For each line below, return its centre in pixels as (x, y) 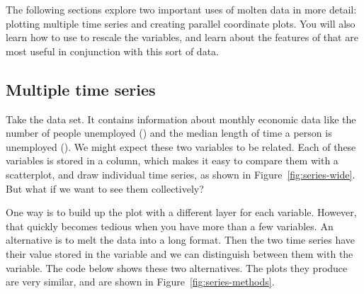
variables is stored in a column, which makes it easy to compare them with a (172, 160)
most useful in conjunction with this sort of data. (112, 51)
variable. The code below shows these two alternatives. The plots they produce (177, 267)
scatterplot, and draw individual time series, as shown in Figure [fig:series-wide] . (181, 174)
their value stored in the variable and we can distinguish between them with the (180, 253)
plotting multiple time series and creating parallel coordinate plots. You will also (181, 23)
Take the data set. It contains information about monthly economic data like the (181, 119)
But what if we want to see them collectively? (105, 188)
